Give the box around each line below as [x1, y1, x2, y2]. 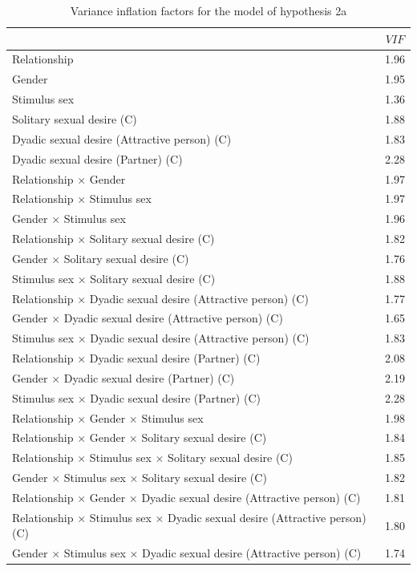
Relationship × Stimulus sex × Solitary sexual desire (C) [12, 449, 293, 466]
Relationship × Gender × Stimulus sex [12, 409, 204, 426]
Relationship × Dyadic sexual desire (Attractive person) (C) [12, 290, 309, 306]
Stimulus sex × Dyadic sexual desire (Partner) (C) [12, 389, 261, 406]
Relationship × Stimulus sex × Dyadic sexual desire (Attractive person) [12, 508, 366, 525]
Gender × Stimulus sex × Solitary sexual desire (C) [12, 469, 267, 486]
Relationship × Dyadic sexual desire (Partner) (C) [12, 350, 261, 366]
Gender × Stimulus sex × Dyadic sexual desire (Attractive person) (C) [12, 545, 362, 561]
